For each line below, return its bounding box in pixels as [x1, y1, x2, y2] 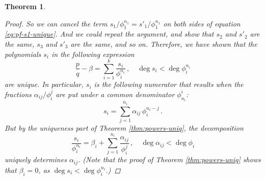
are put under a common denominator [56, 88, 175, 99]
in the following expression [51, 48, 135, 59]
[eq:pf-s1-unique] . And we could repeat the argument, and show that [5, 28, 214, 39]
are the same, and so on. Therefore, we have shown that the [70, 38, 257, 49]
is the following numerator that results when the [94, 79, 244, 89]
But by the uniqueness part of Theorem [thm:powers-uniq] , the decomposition [5, 123, 244, 133]
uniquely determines [5, 154, 67, 165]
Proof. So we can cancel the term [5, 18, 108, 28]
